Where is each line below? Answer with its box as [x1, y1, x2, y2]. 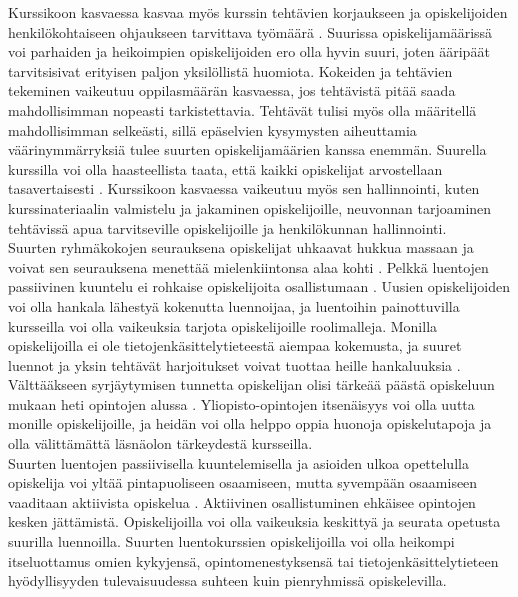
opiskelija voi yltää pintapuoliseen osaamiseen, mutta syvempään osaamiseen [8, 472, 478, 493]
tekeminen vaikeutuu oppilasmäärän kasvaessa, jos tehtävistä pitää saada [8, 80, 456, 101]
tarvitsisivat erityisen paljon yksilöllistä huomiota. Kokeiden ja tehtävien [8, 60, 453, 81]
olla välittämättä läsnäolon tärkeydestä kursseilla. [8, 433, 313, 454]
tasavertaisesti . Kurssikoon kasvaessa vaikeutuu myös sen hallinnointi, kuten [8, 178, 480, 199]
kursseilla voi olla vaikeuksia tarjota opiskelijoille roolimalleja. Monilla [8, 315, 438, 336]
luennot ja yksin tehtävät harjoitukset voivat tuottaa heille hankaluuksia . [8, 354, 461, 375]
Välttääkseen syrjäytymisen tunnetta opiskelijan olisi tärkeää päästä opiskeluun [8, 374, 495, 395]
